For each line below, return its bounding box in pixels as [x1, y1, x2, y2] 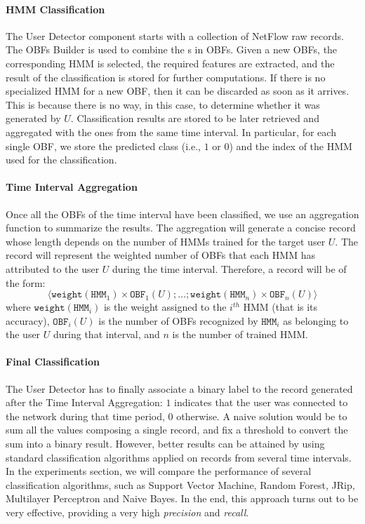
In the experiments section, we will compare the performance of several [6, 464, 312, 478]
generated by [6, 111, 61, 126]
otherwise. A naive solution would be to [176, 408, 347, 423]
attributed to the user [6, 261, 100, 276]
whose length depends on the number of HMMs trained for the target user [6, 234, 326, 248]
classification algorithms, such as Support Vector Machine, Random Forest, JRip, [6, 477, 355, 492]
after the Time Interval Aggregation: [6, 395, 163, 410]
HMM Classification [6, 1, 105, 16]
